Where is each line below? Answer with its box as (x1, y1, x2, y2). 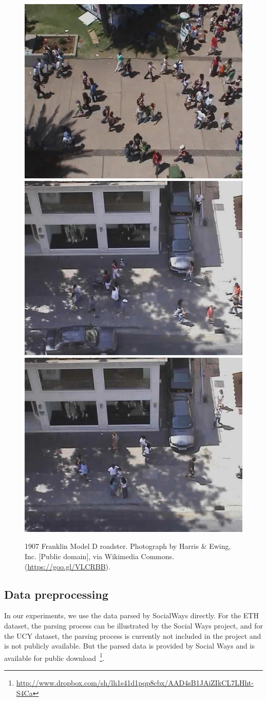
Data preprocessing (4, 586, 109, 602)
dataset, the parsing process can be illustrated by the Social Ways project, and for (4, 620, 263, 631)
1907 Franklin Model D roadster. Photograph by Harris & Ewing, (25, 541, 231, 551)
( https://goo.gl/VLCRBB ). (25, 561, 110, 571)
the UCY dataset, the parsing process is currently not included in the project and (4, 630, 261, 641)
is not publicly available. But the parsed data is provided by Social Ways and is (4, 640, 255, 651)
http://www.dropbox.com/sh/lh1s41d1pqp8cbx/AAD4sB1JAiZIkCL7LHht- (16, 677, 254, 688)
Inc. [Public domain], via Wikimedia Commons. (25, 550, 175, 561)
